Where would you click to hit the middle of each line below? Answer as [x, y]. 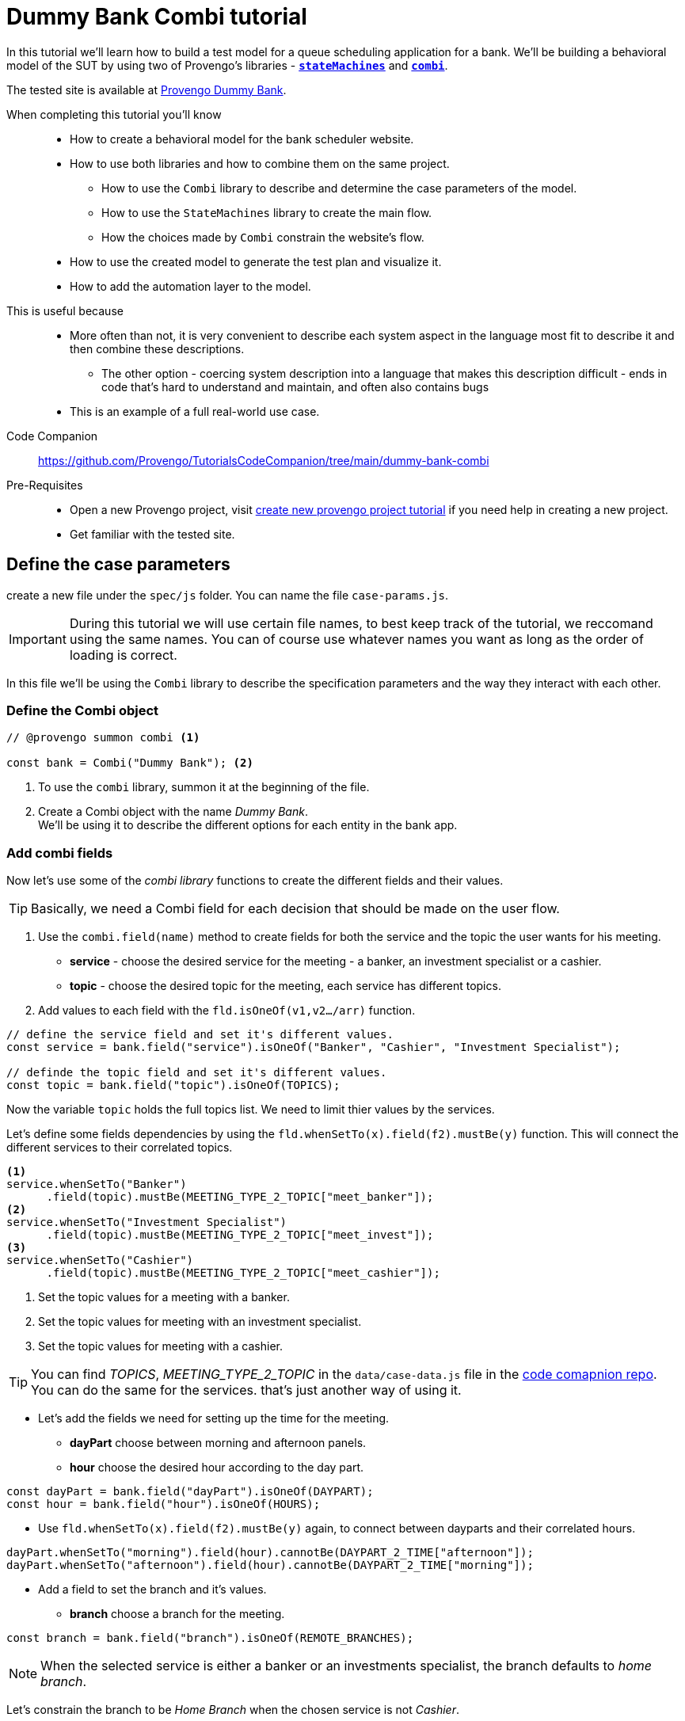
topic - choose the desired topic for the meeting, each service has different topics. [285, 986]
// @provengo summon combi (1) [103, 738]
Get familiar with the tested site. [152, 534]
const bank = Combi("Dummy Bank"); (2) [130, 763]
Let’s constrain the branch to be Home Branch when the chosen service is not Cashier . [233, 1710]
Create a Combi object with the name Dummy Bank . [173, 812]
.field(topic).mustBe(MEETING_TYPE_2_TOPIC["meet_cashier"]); [243, 1273]
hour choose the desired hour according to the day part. [217, 1468]
